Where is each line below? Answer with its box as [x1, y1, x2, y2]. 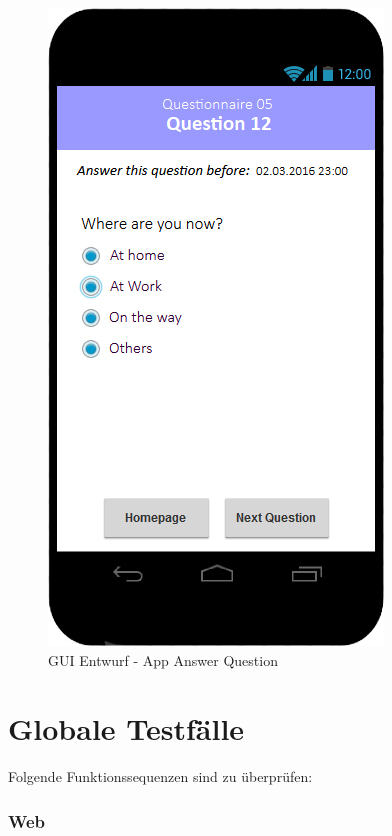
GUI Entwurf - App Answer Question [48, 649, 278, 670]
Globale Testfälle [8, 708, 245, 749]
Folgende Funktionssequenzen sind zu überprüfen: [8, 766, 313, 787]
